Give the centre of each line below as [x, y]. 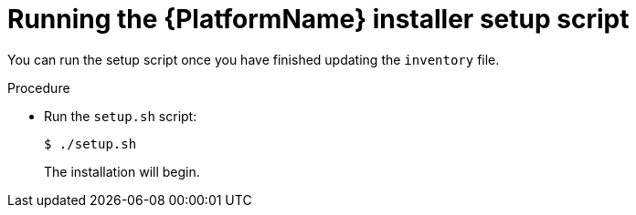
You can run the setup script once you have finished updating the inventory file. [254, 59]
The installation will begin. [122, 171]
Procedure [39, 87]
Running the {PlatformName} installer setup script [318, 19]
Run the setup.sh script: [121, 116]
